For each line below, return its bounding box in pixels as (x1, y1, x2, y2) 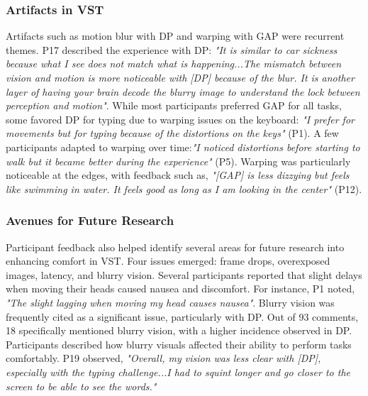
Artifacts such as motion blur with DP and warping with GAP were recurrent (6, 28, 345, 43)
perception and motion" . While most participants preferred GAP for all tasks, (6, 98, 342, 113)
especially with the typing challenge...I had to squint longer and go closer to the (6, 364, 350, 379)
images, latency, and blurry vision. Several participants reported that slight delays (6, 267, 362, 282)
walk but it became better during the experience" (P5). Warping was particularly (6, 153, 351, 168)
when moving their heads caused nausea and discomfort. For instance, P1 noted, (6, 281, 355, 296)
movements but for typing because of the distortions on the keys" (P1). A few (6, 126, 339, 141)
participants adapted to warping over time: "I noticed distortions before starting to (6, 139, 360, 154)
